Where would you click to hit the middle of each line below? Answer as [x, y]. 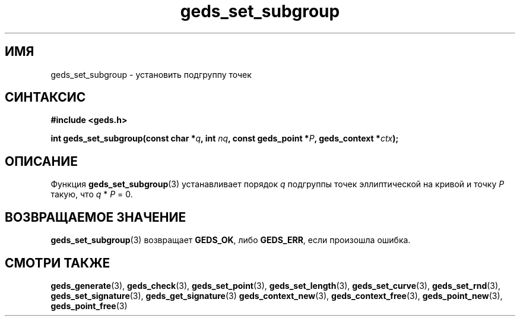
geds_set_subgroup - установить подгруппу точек [151, 74]
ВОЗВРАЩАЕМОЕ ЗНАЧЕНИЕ [96, 217]
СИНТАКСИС [45, 97]
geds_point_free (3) [89, 306]
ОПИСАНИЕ [41, 161]
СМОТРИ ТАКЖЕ [58, 263]
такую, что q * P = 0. [92, 194]
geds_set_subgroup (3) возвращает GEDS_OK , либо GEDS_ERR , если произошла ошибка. [231, 240]
